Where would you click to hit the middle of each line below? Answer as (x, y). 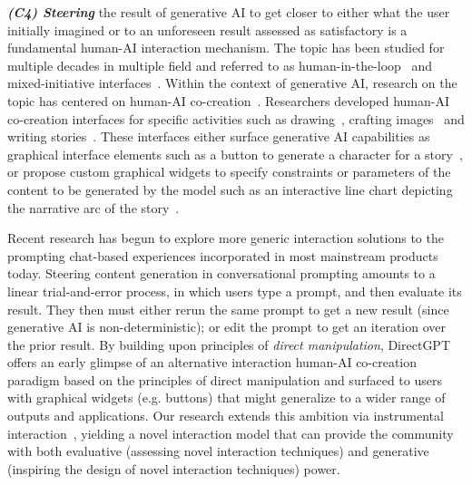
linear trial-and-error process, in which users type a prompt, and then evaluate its (235, 291)
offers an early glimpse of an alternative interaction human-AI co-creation (212, 362)
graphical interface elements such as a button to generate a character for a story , (235, 154)
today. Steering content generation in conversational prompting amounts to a (221, 273)
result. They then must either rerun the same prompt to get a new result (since (228, 309)
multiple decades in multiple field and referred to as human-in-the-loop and (220, 65)
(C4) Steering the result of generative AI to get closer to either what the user (229, 12)
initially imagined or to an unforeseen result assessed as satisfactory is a (207, 29)
